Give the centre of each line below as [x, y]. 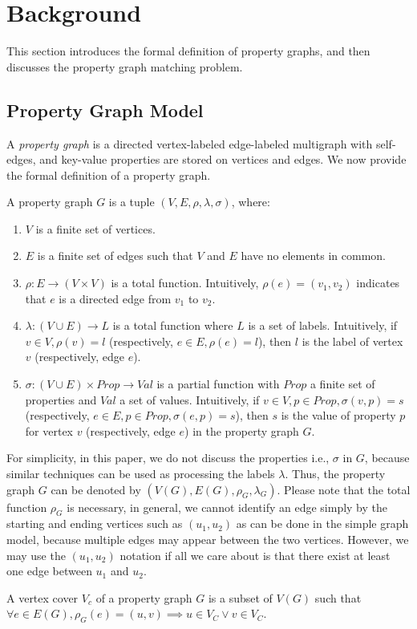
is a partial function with [218, 384]
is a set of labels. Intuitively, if [323, 325]
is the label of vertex [352, 341]
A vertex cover [43, 597]
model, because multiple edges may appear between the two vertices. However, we [208, 539]
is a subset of [240, 597]
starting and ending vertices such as [95, 523]
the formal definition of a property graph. [109, 174]
